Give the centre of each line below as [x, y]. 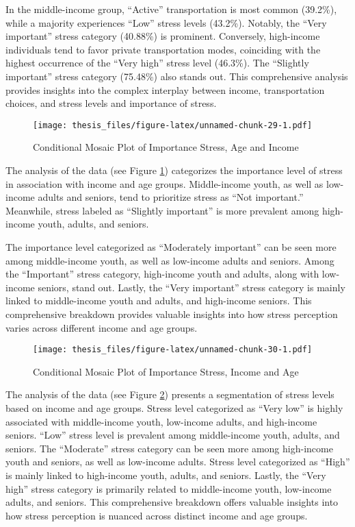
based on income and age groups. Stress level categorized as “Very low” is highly [174, 407]
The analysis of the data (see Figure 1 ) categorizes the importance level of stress [174, 170]
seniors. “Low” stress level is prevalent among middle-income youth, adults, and [173, 435]
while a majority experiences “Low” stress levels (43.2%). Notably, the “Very [166, 22]
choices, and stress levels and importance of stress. [111, 103]
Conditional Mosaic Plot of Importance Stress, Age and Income [166, 147]
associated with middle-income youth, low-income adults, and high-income [161, 421]
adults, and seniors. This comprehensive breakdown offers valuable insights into [172, 502]
